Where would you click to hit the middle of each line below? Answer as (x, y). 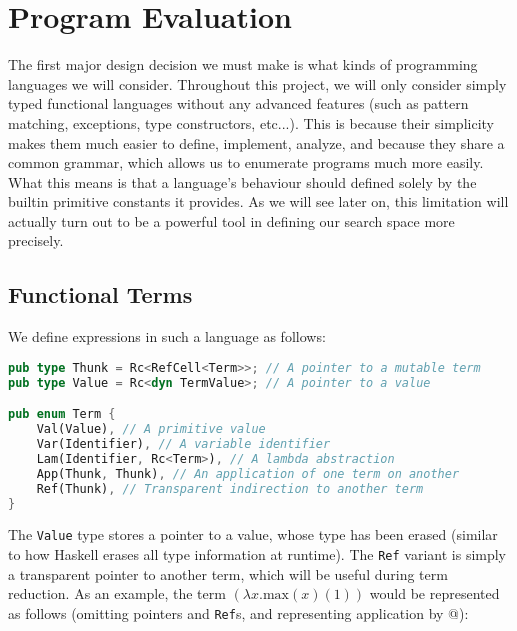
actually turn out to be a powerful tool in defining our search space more (231, 220)
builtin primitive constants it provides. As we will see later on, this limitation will (258, 201)
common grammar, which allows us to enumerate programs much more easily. (246, 162)
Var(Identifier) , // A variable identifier (183, 444)
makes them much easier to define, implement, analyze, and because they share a (256, 142)
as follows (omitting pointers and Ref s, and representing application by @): (238, 612)
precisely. (36, 240)
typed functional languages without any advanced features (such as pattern (238, 103)
